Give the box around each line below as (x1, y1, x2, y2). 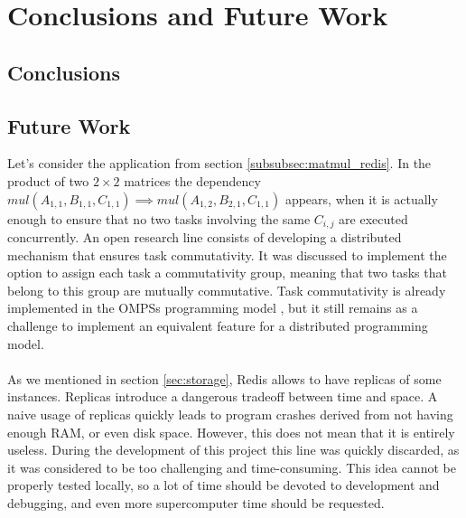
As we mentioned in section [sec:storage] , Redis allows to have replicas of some (7, 369, 442, 388)
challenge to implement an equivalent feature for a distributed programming (7, 316, 428, 334)
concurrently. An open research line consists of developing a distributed (7, 228, 402, 246)
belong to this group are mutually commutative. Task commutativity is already (7, 280, 446, 299)
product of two (7, 171, 89, 190)
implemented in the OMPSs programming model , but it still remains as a (7, 298, 418, 317)
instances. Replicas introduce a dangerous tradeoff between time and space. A (7, 387, 438, 406)
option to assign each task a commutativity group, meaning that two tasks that (7, 263, 447, 282)
